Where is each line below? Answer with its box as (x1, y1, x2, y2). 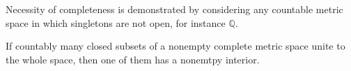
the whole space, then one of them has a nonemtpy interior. (6, 52, 260, 66)
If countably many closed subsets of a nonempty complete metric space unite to (6, 39, 345, 53)
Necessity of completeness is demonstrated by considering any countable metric (6, 2, 343, 16)
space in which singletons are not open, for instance (6, 15, 226, 30)
